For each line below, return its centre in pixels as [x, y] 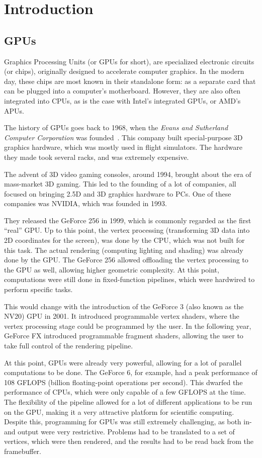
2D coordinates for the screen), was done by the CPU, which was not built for [124, 240]
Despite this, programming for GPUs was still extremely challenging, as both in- [128, 422]
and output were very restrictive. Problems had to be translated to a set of [119, 431]
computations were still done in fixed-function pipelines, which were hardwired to [129, 279]
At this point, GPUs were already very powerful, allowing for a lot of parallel [123, 362]
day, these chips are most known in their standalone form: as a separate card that [130, 81]
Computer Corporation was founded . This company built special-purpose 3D [123, 137]
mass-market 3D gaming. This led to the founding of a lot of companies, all [120, 184]
